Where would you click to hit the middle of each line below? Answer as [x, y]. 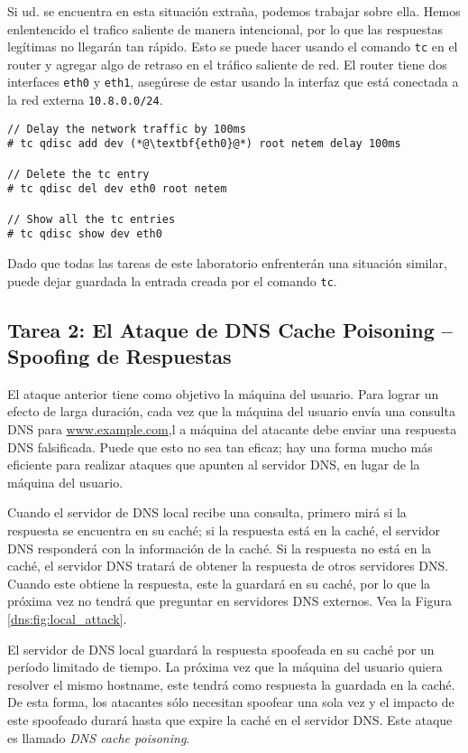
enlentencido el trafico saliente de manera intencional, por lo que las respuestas [225, 28]
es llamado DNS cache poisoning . [99, 737]
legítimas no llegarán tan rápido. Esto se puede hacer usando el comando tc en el [233, 46]
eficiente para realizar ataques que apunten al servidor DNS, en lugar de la [214, 465]
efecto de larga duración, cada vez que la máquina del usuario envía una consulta [231, 411]
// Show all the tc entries [92, 219]
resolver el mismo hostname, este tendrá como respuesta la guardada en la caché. [231, 684]
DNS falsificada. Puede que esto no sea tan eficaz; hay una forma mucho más [220, 446]
